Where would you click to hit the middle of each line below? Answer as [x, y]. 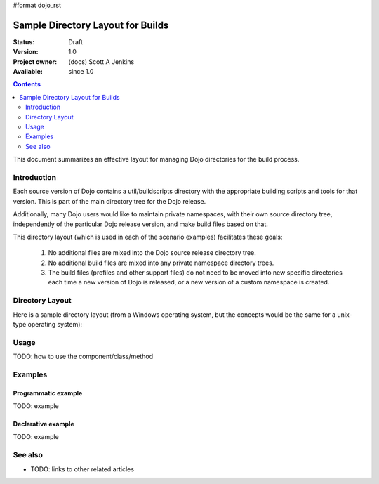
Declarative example [44, 424]
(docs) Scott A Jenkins [101, 61]
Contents [27, 84]
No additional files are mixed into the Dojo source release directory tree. [152, 253]
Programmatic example [48, 393]
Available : [28, 72]
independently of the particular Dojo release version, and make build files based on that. [140, 224]
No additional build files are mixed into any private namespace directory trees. [161, 263]
